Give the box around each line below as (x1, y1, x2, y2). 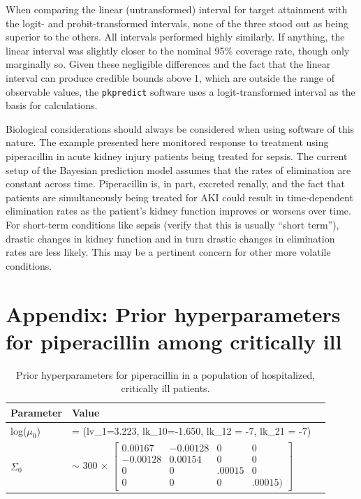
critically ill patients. (121, 381, 210, 396)
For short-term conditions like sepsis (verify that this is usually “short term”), (6, 217, 339, 231)
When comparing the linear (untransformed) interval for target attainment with (6, 2, 348, 16)
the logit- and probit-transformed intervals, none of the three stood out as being (6, 15, 348, 30)
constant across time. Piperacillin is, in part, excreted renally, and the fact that (6, 176, 346, 191)
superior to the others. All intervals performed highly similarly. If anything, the (6, 29, 345, 44)
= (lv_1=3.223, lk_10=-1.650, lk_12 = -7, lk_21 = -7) (71, 424, 311, 438)
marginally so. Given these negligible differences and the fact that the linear (6, 57, 331, 71)
